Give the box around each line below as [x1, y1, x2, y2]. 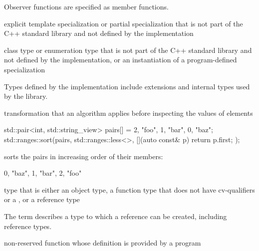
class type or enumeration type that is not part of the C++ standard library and [4, 44, 252, 55]
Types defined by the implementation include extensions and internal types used [4, 81, 250, 91]
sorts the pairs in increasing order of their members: [4, 151, 163, 161]
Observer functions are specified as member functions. [4, 1, 169, 11]
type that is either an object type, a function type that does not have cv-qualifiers [4, 184, 255, 195]
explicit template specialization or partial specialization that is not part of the [4, 18, 243, 28]
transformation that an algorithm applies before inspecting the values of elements [4, 107, 253, 118]
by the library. [4, 91, 48, 101]
